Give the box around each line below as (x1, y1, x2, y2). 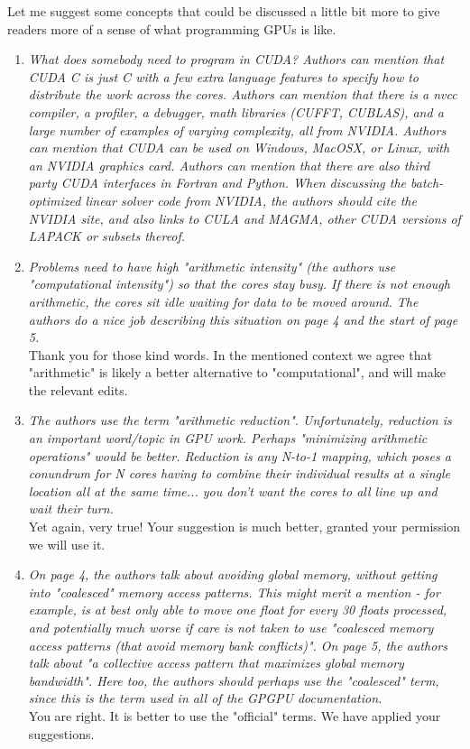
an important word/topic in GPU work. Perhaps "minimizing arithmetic (28, 429, 428, 448)
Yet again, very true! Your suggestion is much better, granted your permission (28, 517, 461, 536)
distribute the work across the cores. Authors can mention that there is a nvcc (28, 85, 457, 104)
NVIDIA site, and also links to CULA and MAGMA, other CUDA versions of (28, 208, 461, 227)
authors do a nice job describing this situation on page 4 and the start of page (28, 310, 458, 328)
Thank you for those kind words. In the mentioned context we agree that (28, 345, 432, 364)
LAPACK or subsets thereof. (28, 227, 186, 245)
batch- (410, 173, 444, 192)
